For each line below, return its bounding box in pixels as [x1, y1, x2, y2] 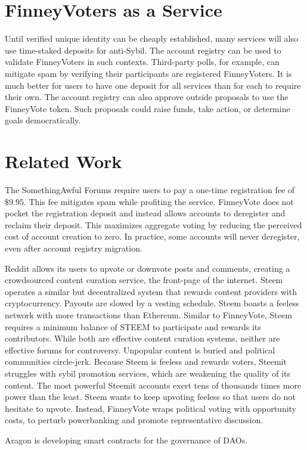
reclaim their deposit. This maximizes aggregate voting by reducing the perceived [5, 218, 302, 231]
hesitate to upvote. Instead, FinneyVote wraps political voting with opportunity [5, 402, 297, 414]
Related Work [5, 149, 122, 173]
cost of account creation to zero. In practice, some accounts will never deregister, [5, 230, 300, 243]
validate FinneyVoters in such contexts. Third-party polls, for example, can [5, 55, 280, 68]
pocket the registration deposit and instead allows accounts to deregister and [5, 207, 286, 219]
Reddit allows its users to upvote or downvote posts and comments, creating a [5, 262, 290, 274]
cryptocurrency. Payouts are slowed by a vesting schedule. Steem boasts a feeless [5, 297, 299, 309]
